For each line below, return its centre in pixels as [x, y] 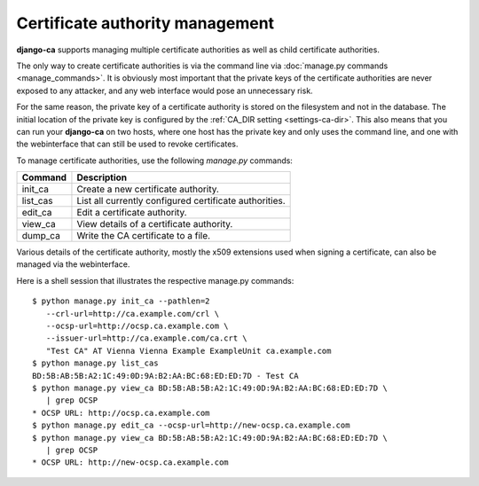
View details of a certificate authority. [155, 224]
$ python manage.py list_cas [95, 363]
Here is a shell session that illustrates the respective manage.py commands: [155, 280]
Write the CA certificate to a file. [144, 236]
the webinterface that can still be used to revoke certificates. [127, 144]
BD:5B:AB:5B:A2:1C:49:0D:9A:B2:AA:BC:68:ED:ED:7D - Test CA [165, 376]
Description [102, 177]
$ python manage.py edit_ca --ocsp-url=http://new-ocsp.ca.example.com [191, 425]
